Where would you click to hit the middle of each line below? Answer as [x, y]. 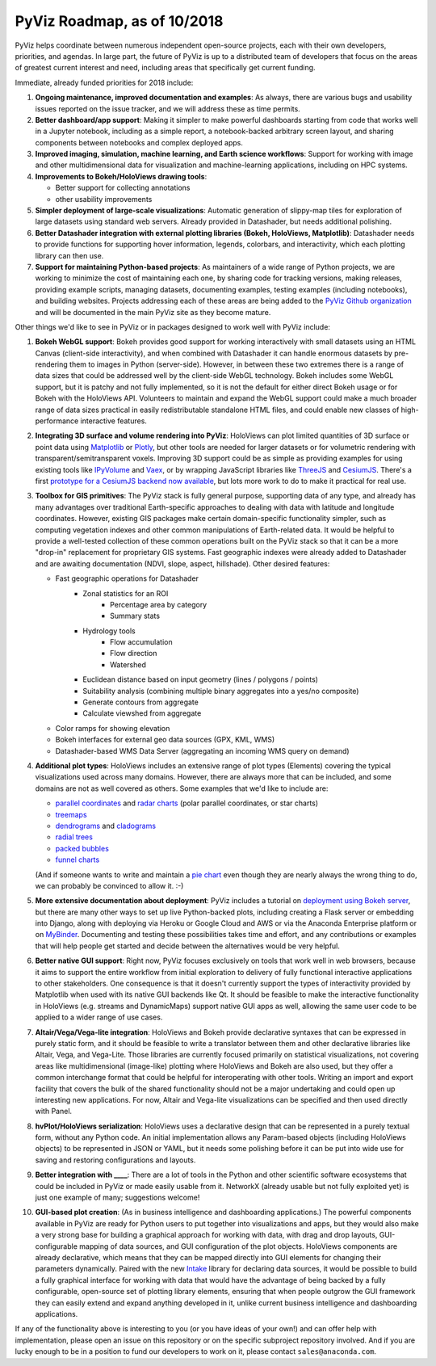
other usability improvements [104, 199]
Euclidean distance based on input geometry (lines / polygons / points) [201, 679]
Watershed [128, 664]
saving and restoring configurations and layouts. [115, 1160]
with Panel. [54, 1112]
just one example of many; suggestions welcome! [117, 1198]
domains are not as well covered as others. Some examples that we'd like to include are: [182, 788]
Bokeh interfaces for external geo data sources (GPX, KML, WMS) [165, 740]
